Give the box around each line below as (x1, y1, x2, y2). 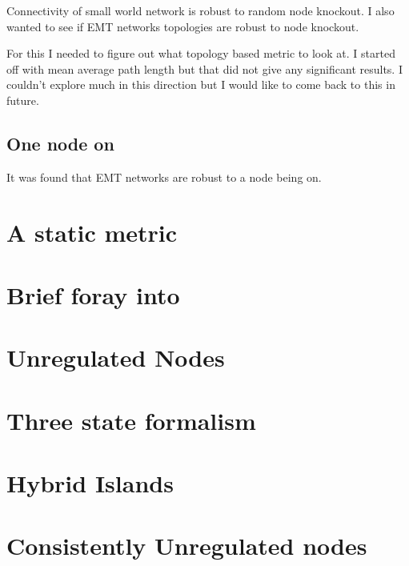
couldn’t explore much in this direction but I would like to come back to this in (6, 76, 395, 93)
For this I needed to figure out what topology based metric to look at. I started (6, 45, 395, 62)
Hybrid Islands (6, 467, 174, 500)
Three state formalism (6, 403, 256, 436)
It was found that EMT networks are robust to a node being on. (6, 168, 322, 185)
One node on (6, 130, 114, 155)
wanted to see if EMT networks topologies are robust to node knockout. (6, 18, 359, 34)
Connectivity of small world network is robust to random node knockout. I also (6, 2, 395, 18)
